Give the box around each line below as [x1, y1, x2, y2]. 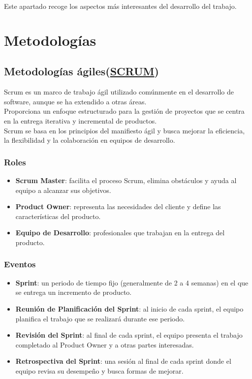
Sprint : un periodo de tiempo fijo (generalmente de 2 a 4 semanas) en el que [15, 277, 249, 287]
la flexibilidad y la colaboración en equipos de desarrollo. [4, 135, 175, 145]
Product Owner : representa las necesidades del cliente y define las [15, 201, 221, 212]
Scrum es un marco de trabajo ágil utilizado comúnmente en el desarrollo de [4, 87, 234, 97]
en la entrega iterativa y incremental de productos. [4, 115, 157, 126]
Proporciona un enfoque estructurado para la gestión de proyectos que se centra [4, 106, 245, 116]
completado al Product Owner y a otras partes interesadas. [15, 339, 194, 349]
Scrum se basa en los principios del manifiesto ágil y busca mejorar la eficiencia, [4, 125, 245, 135]
